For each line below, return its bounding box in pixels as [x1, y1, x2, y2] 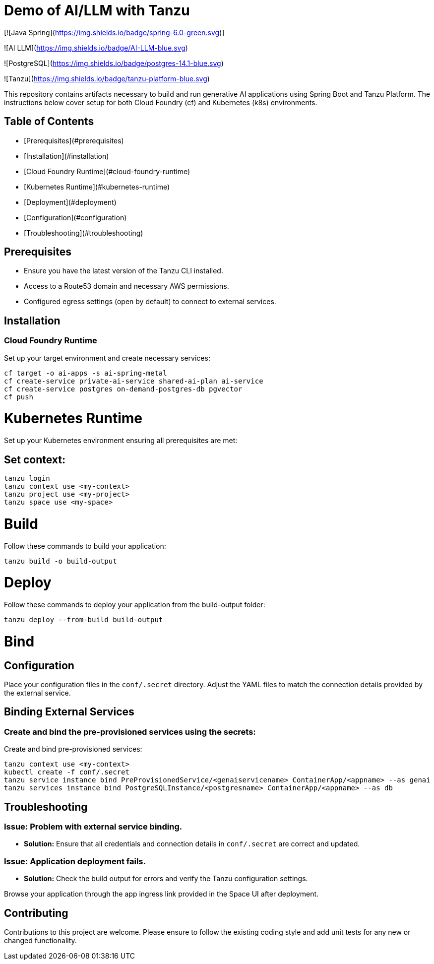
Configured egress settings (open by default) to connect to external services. [24, 297, 276, 306]
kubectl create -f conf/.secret [4, 768, 129, 776]
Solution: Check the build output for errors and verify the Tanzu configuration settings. [24, 874, 308, 883]
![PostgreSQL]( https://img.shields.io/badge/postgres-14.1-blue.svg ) [4, 59, 224, 67]
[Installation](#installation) [24, 151, 109, 160]
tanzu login [4, 474, 50, 482]
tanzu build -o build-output [4, 557, 117, 565]
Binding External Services [4, 706, 134, 718]
